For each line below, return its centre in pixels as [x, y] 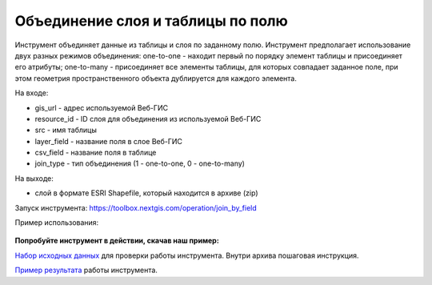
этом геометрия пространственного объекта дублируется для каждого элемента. [156, 78]
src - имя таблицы [66, 130]
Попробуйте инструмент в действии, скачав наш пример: [117, 241]
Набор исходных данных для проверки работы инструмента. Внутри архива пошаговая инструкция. [187, 255]
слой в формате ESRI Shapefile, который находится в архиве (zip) [147, 193]
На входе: [32, 93]
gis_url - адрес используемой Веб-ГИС [101, 107]
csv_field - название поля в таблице [96, 153]
